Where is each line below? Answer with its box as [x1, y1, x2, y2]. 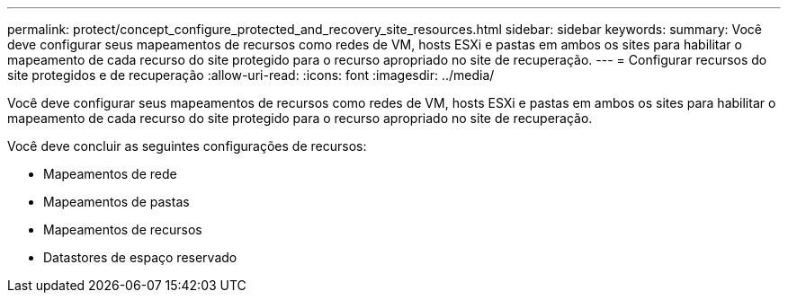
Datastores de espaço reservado [43, 250, 237, 265]
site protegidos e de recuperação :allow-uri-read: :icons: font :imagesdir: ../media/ [7, 67, 495, 83]
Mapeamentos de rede [43, 166, 177, 181]
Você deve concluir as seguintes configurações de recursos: [7, 138, 367, 154]
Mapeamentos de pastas [43, 194, 190, 209]
